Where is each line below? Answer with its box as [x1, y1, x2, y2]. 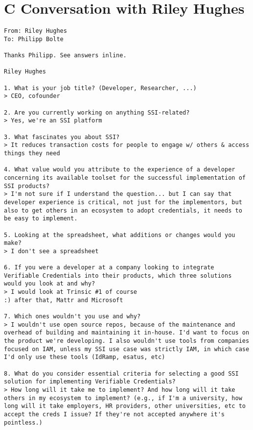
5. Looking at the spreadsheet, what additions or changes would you [4, 231, 235, 239]
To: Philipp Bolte [4, 35, 64, 43]
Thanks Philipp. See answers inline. [4, 52, 127, 59]
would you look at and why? [4, 280, 95, 287]
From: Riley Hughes [4, 27, 67, 35]
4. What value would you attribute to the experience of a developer [4, 166, 235, 173]
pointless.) [4, 419, 43, 426]
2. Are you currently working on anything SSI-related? [4, 109, 190, 116]
